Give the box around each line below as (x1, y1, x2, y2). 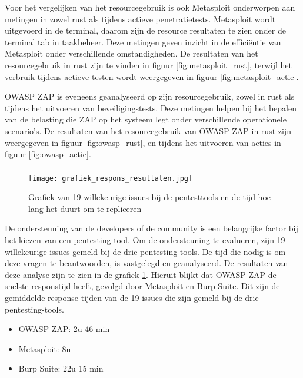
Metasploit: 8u (18, 342, 71, 354)
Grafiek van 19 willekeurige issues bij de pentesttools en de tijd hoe (28, 191, 271, 203)
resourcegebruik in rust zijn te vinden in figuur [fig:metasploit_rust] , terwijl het (5, 58, 292, 71)
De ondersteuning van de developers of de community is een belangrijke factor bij (5, 222, 298, 234)
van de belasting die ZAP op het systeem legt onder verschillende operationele (5, 113, 287, 125)
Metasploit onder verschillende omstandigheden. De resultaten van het (5, 47, 258, 59)
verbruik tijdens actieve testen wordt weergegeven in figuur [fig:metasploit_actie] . (5, 70, 299, 82)
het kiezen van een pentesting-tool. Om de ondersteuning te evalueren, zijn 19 (5, 234, 285, 246)
